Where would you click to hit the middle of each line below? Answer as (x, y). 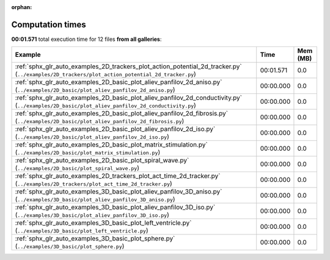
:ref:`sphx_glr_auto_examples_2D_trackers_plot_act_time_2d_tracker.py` (118, 176)
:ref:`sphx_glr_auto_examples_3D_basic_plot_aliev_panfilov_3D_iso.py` (115, 208)
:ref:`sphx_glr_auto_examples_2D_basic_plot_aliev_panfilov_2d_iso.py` (115, 129)
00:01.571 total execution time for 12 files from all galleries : (86, 39)
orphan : (22, 7)
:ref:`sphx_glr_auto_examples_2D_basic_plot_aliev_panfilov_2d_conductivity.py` (129, 98)
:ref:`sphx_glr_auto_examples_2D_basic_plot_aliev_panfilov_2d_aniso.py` (119, 82)
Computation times (49, 24)
